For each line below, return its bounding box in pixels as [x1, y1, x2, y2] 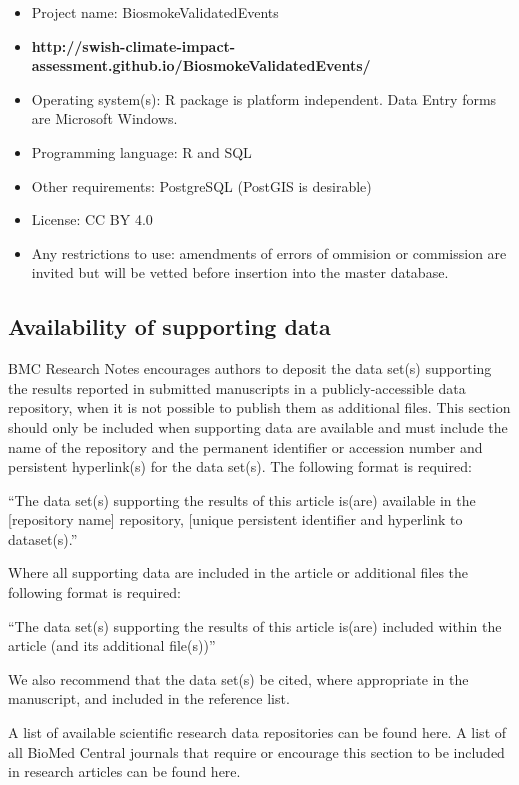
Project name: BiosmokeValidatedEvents [31, 2, 279, 22]
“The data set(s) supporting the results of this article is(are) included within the [8, 615, 502, 636]
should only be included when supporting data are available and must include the [8, 416, 508, 437]
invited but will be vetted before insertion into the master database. [31, 262, 449, 283]
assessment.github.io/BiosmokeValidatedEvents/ [31, 55, 371, 76]
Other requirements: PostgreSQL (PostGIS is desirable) [31, 175, 372, 196]
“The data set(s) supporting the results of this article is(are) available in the [8, 489, 476, 510]
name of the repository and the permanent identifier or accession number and [8, 436, 483, 457]
